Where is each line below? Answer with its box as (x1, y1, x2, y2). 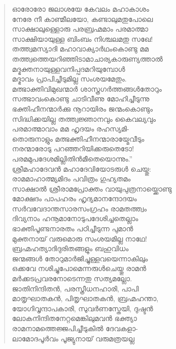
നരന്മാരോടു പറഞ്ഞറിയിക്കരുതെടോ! (12, 143, 134, 154)
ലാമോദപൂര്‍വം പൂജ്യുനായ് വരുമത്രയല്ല (12, 333, 134, 343)
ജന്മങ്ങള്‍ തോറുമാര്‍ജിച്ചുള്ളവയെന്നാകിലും (12, 253, 148, 263)
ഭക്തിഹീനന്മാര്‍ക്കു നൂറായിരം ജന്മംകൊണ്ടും (12, 103, 153, 114)
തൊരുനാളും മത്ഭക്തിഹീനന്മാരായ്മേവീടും (12, 133, 145, 144)
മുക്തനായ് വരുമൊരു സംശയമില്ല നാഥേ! (12, 233, 147, 244)
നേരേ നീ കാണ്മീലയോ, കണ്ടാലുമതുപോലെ (12, 13, 153, 24)
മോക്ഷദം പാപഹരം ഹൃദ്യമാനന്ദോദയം (12, 193, 137, 204)
